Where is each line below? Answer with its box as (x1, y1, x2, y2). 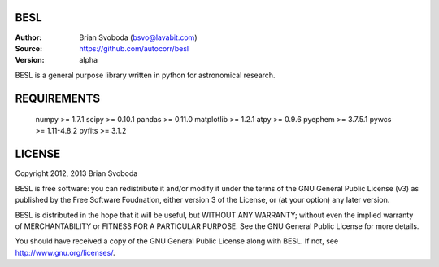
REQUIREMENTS (15, 91, 101, 105)
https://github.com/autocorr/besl (79, 43, 189, 53)
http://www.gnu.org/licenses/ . (15, 247, 115, 257)
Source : (15, 43, 43, 53)
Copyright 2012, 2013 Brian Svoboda (15, 169, 138, 178)
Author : (15, 33, 42, 42)
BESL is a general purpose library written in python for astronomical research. (15, 70, 276, 80)
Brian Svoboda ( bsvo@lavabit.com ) (79, 33, 198, 42)
